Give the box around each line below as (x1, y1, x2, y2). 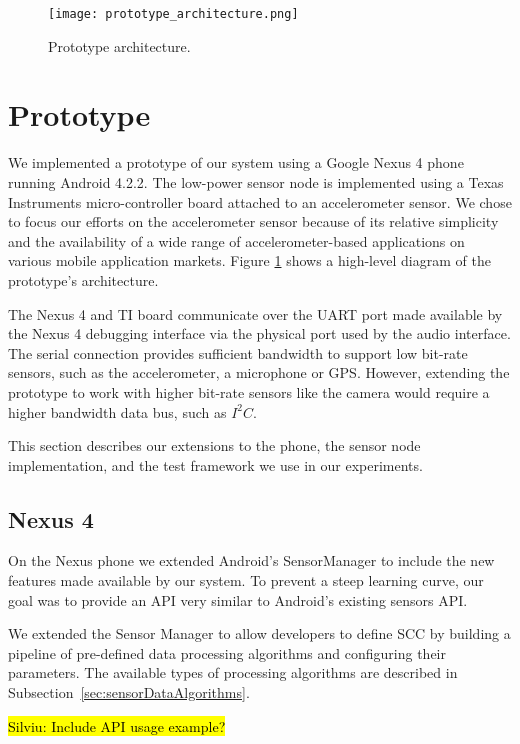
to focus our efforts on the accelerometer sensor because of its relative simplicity (8, 211, 499, 232)
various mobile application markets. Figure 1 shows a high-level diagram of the (8, 250, 491, 271)
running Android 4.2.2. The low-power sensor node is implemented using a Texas (8, 171, 504, 192)
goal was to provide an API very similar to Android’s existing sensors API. (8, 589, 468, 610)
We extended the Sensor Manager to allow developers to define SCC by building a (8, 623, 511, 644)
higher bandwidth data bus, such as (8, 401, 227, 422)
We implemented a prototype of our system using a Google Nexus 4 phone (8, 152, 464, 173)
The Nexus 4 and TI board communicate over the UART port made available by (8, 303, 503, 324)
